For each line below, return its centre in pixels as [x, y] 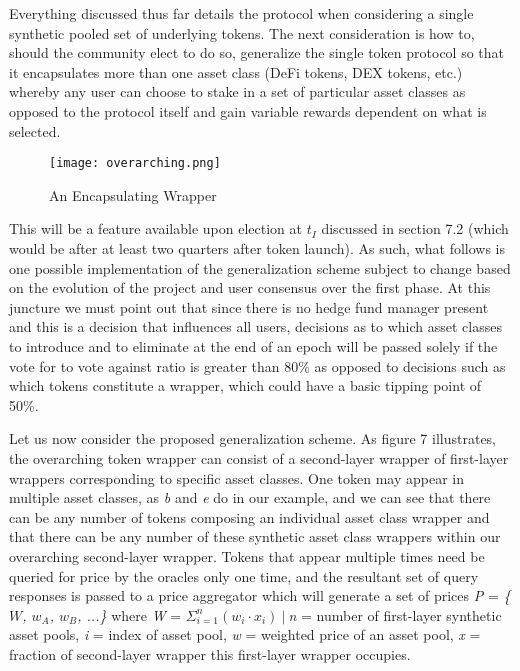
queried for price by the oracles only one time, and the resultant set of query [244, 575]
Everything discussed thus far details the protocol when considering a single [241, 13]
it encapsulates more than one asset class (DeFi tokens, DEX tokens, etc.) [236, 71]
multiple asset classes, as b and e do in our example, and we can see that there [250, 497]
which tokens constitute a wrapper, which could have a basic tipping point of [245, 385]
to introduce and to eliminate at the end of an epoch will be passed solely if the [253, 345]
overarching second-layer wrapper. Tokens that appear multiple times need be [247, 555]
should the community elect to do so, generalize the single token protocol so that [257, 52]
